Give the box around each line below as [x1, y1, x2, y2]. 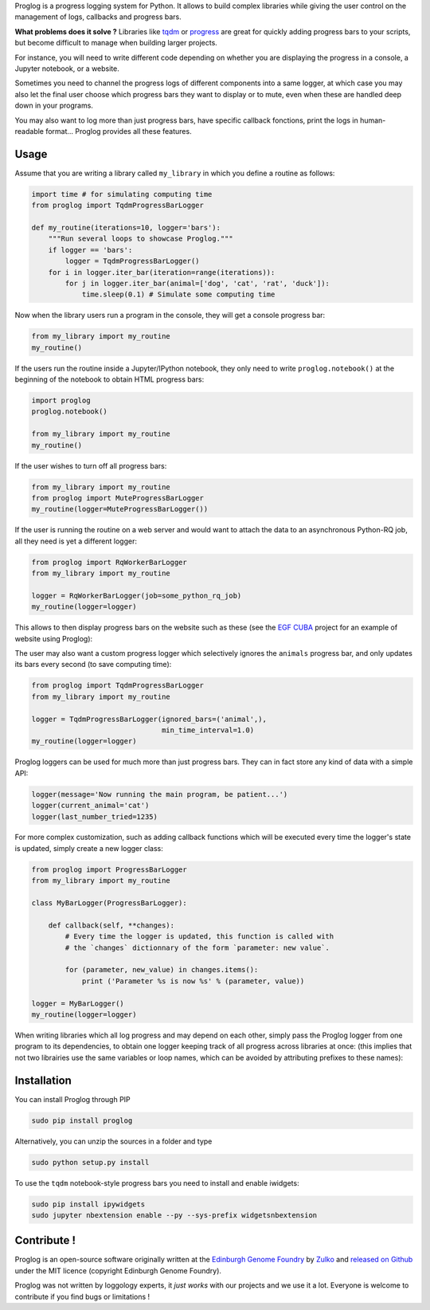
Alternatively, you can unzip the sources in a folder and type [14, 1136, 213, 1146]
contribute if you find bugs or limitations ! [14, 1292, 150, 1301]
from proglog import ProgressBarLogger [31, 865, 187, 874]
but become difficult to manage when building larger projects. [14, 38, 218, 48]
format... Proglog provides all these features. [45, 126, 192, 135]
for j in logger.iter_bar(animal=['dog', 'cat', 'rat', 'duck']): [64, 279, 330, 288]
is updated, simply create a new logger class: [14, 843, 163, 853]
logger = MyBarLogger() [31, 998, 125, 1008]
